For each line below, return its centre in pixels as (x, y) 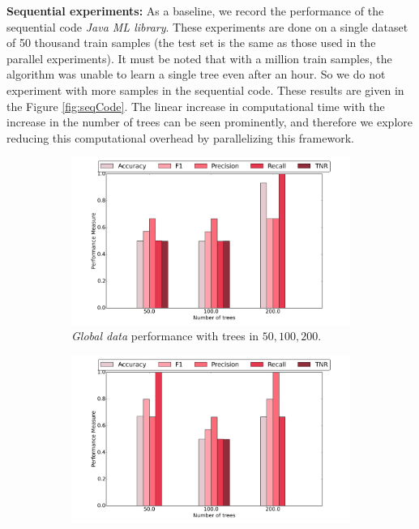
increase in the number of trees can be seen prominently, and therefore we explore (209, 122)
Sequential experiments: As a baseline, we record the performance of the (195, 11)
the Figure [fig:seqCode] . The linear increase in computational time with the (196, 106)
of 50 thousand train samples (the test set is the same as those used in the (191, 43)
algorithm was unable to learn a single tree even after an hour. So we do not (196, 74)
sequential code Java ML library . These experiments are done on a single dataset (207, 26)
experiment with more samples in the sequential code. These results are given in (205, 90)
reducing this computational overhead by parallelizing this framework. (180, 137)
